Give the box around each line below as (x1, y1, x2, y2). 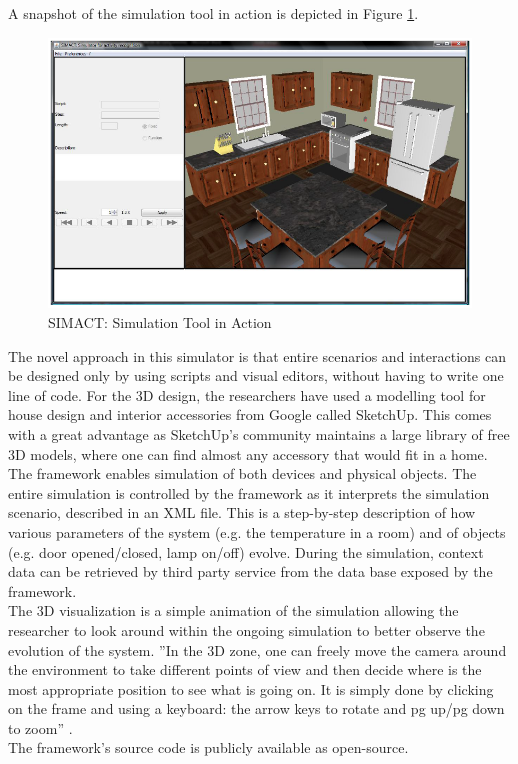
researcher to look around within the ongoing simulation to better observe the (8, 619, 485, 640)
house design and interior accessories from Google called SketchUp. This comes (8, 404, 492, 425)
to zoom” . (8, 717, 73, 738)
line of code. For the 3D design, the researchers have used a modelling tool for (8, 384, 486, 405)
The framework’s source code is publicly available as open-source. (8, 737, 409, 758)
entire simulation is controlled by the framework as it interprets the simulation (8, 482, 490, 503)
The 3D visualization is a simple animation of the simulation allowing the (8, 600, 459, 621)
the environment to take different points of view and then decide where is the (8, 659, 482, 680)
